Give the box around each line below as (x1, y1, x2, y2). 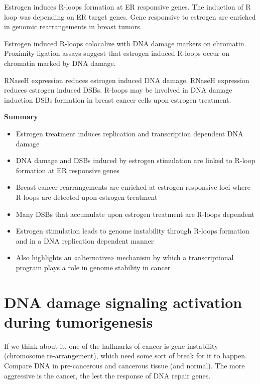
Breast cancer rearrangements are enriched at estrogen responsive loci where (16, 182, 250, 192)
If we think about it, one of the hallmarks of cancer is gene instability (4, 340, 218, 351)
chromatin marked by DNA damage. (4, 57, 116, 68)
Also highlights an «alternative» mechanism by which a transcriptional (16, 252, 234, 263)
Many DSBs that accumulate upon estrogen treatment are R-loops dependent (16, 208, 254, 219)
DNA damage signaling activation (4, 291, 242, 312)
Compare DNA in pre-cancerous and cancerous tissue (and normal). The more (4, 360, 245, 370)
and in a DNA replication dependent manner (16, 235, 154, 246)
